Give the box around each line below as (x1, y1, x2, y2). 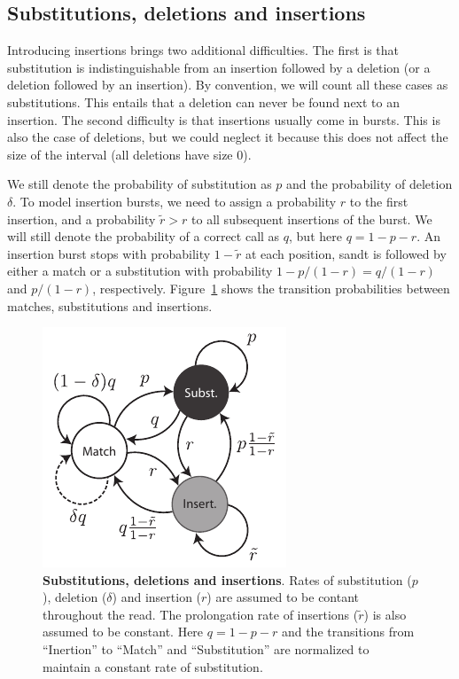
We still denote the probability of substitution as (7, 175, 272, 193)
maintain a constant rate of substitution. (43, 657, 263, 675)
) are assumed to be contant (206, 588, 360, 606)
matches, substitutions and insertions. (7, 296, 213, 315)
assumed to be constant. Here (43, 622, 204, 641)
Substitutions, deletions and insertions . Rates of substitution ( (43, 570, 412, 589)
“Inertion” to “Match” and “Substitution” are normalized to (43, 640, 370, 659)
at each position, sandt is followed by (245, 244, 447, 262)
